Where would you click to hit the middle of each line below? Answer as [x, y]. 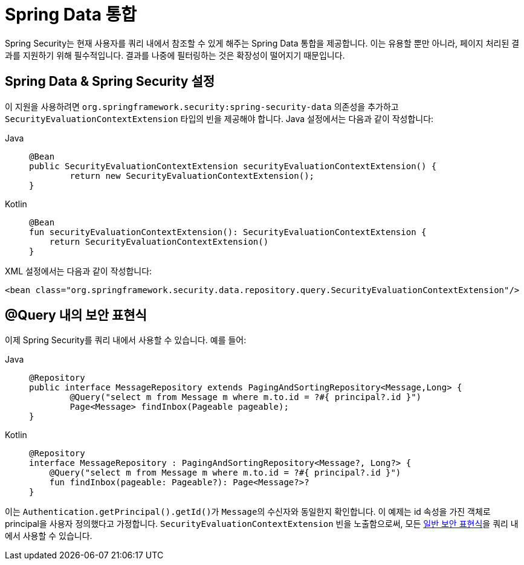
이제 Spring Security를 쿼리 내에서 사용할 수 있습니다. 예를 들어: [126, 340]
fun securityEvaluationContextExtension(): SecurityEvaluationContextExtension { [228, 232]
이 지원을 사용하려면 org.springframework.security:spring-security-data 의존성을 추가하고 [202, 106]
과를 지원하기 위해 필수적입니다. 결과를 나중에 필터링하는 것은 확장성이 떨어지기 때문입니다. [175, 55]
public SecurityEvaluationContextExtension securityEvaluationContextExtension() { [233, 166]
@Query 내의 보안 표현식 [76, 315]
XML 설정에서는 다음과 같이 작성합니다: [79, 271]
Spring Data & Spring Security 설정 [110, 82]
